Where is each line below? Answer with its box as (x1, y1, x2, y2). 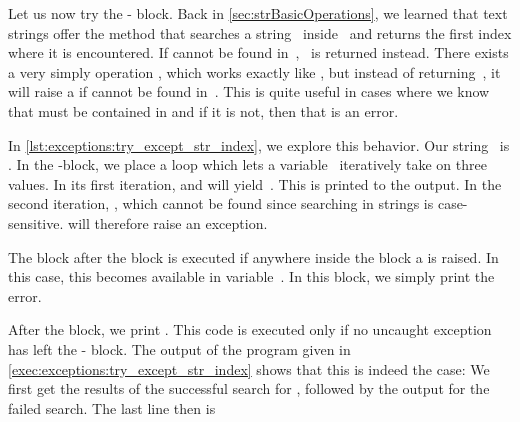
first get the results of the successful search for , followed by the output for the (8, 378, 490, 399)
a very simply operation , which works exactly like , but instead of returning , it (8, 61, 501, 82)
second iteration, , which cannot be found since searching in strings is (8, 193, 434, 214)
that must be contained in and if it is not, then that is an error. (8, 100, 399, 121)
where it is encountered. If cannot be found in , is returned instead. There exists (8, 42, 509, 63)
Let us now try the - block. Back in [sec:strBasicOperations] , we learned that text (8, 3, 508, 23)
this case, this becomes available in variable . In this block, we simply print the (8, 266, 495, 287)
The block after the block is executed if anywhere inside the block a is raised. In (8, 246, 499, 267)
